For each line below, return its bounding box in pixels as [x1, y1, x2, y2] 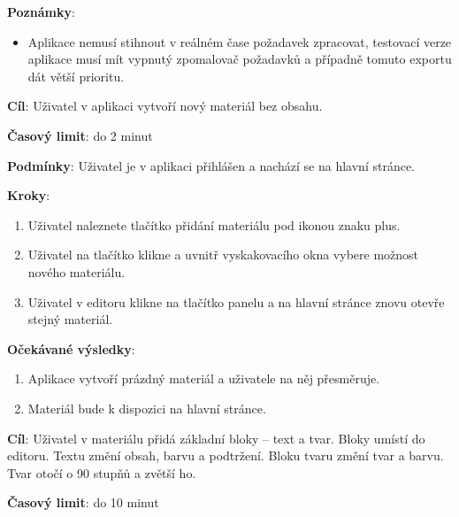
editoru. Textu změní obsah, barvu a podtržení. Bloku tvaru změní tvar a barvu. [7, 446, 444, 465]
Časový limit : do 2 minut [7, 126, 153, 144]
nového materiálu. [27, 262, 126, 281]
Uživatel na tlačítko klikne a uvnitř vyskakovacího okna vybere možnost [27, 245, 419, 264]
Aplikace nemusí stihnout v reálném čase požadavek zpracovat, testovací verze [27, 32, 452, 50]
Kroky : [7, 186, 50, 204]
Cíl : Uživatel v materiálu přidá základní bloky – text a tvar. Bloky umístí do [7, 428, 425, 447]
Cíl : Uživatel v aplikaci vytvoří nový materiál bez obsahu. [7, 96, 323, 115]
